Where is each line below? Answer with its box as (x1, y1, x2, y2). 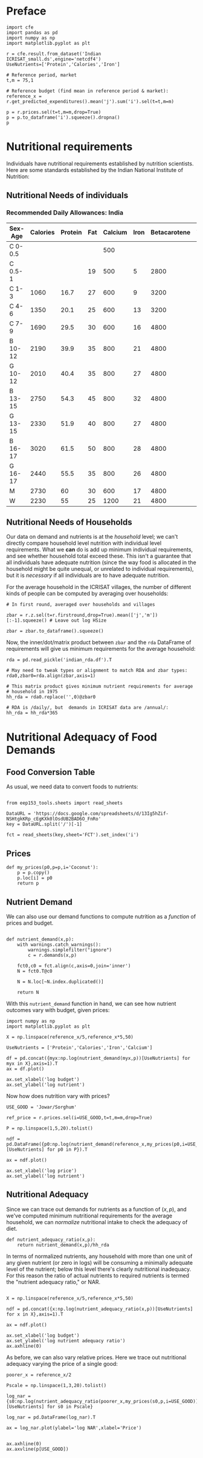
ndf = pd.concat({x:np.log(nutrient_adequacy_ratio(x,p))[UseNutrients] (6, 1306, 193, 1312)
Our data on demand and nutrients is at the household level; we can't (6, 533, 178, 541)
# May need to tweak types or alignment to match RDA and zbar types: (6, 668, 188, 674)
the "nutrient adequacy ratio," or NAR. (6, 1278, 101, 1285)
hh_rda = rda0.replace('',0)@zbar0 (6, 694, 96, 701)
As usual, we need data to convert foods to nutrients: (6, 783, 138, 790)
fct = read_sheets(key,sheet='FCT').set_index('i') (6, 832, 139, 838)
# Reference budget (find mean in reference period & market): (6, 88, 169, 94)
